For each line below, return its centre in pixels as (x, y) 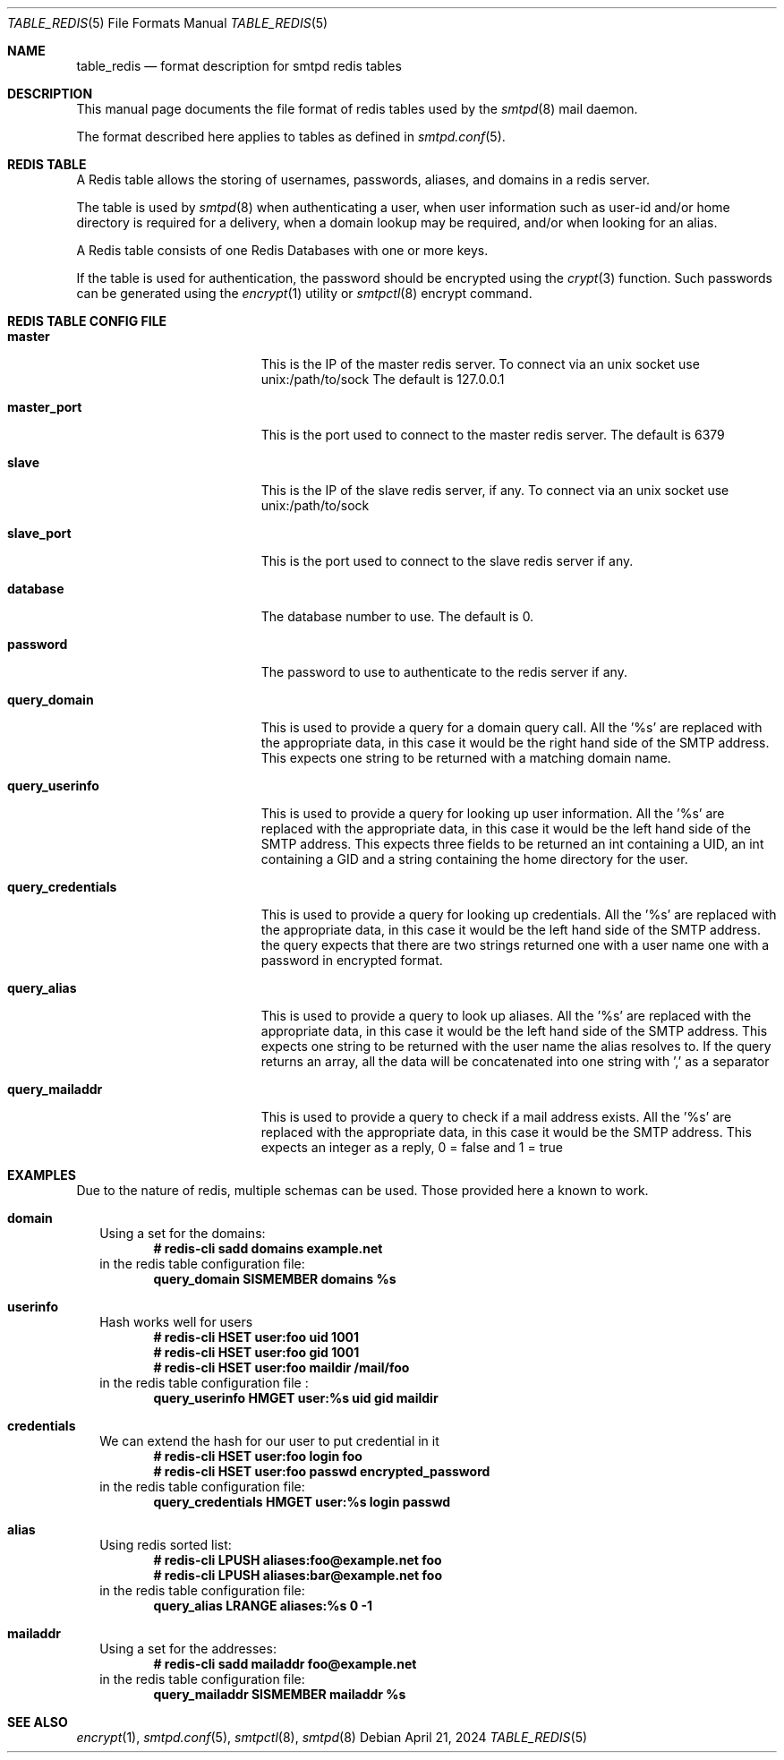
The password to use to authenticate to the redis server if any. (444, 672)
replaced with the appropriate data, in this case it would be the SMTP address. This (506, 1132)
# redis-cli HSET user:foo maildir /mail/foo (281, 1367)
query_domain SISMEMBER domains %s (275, 1279)
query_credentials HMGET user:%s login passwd (302, 1502)
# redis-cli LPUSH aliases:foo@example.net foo (298, 1560)
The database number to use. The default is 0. (397, 616)
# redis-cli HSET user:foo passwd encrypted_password (322, 1471)
